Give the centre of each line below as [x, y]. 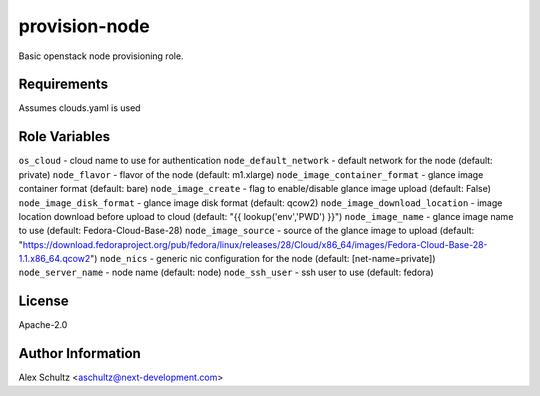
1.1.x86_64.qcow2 [54, 259]
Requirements [63, 84]
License [43, 301]
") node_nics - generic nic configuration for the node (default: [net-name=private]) [263, 259]
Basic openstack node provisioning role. [101, 56]
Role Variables [64, 136]
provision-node [84, 26]
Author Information [80, 353]
